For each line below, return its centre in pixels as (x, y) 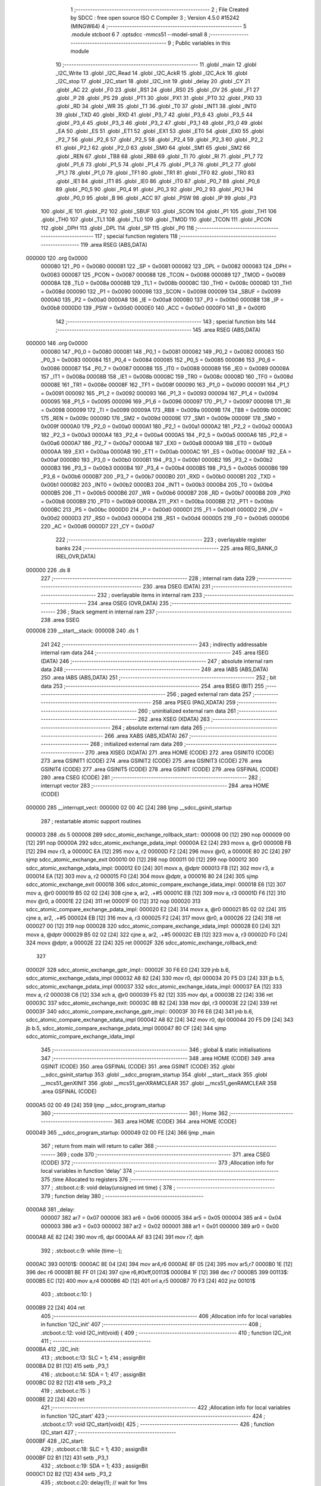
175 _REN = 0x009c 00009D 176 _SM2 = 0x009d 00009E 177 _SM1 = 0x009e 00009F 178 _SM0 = (161, 418)
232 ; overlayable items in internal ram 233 (150, 595)
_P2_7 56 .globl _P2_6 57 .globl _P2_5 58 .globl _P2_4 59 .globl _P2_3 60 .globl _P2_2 (160, 139)
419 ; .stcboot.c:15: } (66, 1391)
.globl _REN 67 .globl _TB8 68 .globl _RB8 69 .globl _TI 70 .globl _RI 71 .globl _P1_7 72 (159, 156)
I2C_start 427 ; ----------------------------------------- (108, 1433)
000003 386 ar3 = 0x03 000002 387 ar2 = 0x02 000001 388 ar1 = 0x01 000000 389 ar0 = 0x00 (160, 1226)
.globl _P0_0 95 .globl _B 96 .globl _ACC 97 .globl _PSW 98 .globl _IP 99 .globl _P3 (156, 198)
